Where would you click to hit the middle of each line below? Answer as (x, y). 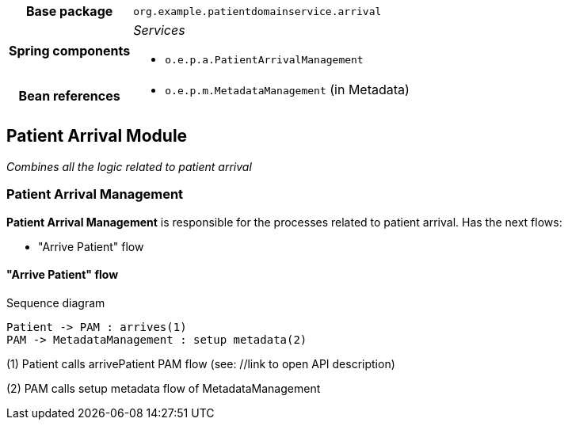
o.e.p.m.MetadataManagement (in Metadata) (287, 89)
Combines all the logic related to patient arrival (129, 166)
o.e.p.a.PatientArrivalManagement (264, 60)
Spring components (70, 50)
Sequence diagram (56, 302)
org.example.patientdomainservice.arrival (257, 11)
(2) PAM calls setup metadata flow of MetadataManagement (164, 388)
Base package (69, 11)
